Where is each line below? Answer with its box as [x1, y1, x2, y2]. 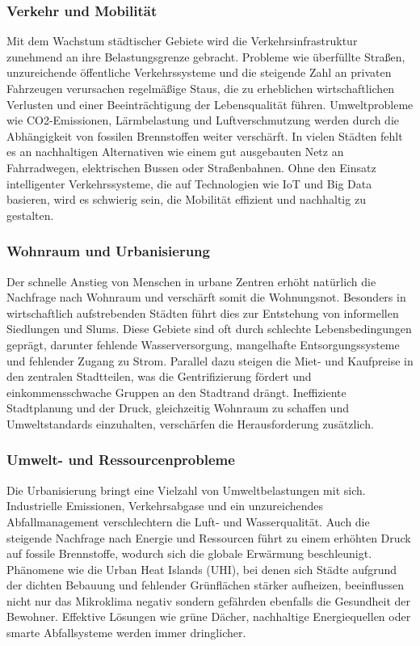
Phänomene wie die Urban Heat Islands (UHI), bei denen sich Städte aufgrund [6, 560, 397, 577]
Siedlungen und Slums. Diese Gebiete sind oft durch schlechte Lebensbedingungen [6, 320, 412, 337]
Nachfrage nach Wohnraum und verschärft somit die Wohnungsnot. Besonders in [6, 289, 406, 306]
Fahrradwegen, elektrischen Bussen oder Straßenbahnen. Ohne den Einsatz [6, 158, 376, 175]
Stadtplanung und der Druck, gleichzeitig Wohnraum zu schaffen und [6, 399, 349, 416]
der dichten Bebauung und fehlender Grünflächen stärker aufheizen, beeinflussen [6, 576, 404, 593]
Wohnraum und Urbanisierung [6, 241, 210, 261]
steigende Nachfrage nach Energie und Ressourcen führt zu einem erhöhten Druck [6, 529, 411, 546]
